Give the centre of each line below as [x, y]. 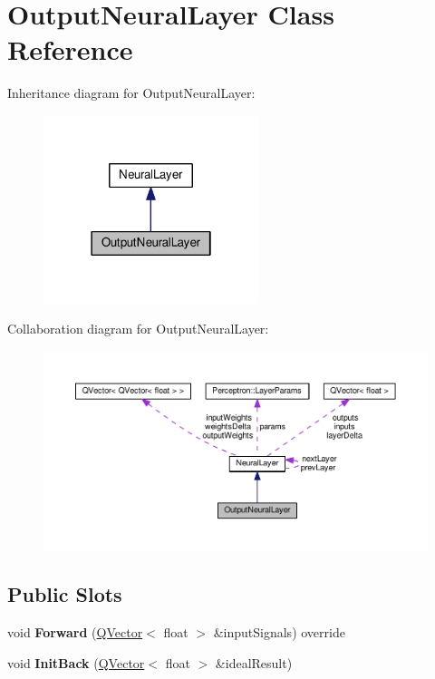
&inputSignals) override [279, 632]
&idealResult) [254, 662]
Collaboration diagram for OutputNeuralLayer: [138, 329]
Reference [70, 49]
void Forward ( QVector [75, 632]
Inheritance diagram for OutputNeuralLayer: [131, 93]
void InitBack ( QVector [76, 662]
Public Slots [65, 594]
